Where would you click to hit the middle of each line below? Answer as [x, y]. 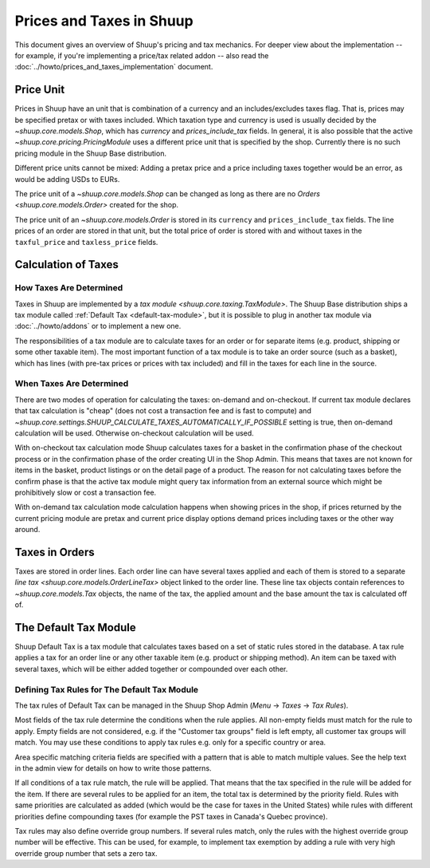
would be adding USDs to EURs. [67, 179]
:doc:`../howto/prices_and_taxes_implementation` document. [114, 67]
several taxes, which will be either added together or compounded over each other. [151, 669]
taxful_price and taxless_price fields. [86, 242]
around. [27, 530]
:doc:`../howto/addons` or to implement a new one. [98, 326]
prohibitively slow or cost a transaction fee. [86, 492]
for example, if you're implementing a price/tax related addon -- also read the [142, 55]
